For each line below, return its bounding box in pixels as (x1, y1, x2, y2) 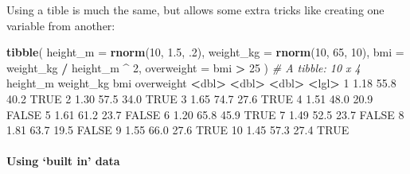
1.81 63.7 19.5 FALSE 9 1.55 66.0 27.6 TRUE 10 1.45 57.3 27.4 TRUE (6, 122, 349, 138)
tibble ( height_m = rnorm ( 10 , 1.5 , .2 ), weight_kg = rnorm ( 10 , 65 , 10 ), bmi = (6, 44, 404, 60)
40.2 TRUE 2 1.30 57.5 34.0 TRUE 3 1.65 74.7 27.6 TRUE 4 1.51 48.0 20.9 (6, 90, 373, 106)
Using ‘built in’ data (6, 153, 120, 169)
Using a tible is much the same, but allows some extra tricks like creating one (6, 2, 385, 17)
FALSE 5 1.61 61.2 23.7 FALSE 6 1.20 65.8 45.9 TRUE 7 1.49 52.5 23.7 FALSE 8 (6, 106, 404, 122)
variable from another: (6, 17, 115, 33)
